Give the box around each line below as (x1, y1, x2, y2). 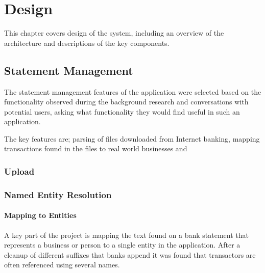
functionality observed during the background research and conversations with (4, 96, 249, 107)
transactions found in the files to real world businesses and (4, 143, 187, 154)
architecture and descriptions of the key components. (4, 37, 170, 48)
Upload (4, 165, 35, 177)
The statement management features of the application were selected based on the (4, 86, 261, 97)
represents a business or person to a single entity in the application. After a (4, 239, 240, 250)
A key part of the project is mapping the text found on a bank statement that (4, 229, 249, 240)
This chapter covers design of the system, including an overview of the (4, 28, 224, 38)
